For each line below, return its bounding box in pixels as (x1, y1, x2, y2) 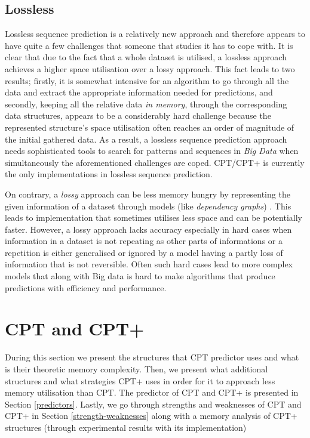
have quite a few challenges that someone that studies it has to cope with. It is (5, 39, 293, 51)
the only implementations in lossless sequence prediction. (5, 168, 213, 180)
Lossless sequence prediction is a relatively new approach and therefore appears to (5, 27, 305, 40)
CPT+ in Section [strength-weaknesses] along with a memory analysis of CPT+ (5, 409, 297, 422)
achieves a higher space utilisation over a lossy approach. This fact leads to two (5, 62, 295, 75)
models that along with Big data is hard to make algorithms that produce (5, 270, 275, 282)
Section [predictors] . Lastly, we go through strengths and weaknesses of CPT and (5, 397, 302, 410)
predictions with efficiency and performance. (5, 281, 167, 294)
